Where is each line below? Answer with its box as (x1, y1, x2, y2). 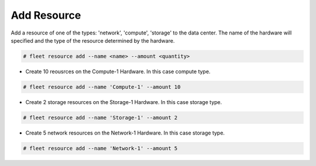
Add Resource (11, 9, 81, 22)
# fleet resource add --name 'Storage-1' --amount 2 (23, 114, 178, 121)
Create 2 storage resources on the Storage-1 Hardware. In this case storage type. (25, 98, 222, 105)
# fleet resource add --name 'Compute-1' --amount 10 (23, 84, 181, 90)
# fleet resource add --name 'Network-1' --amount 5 (23, 145, 178, 151)
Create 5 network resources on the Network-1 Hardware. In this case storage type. (25, 129, 225, 136)
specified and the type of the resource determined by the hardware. (11, 37, 175, 44)
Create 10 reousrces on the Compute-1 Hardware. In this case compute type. (25, 68, 211, 75)
